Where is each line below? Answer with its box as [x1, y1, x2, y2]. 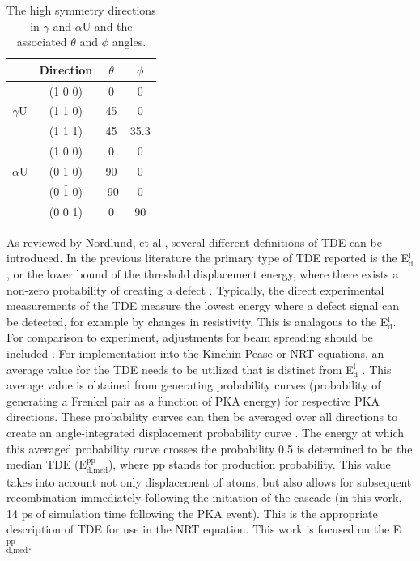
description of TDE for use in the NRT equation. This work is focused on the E [6, 521, 401, 538]
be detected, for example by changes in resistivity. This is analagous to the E [6, 312, 388, 329]
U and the [82, 17, 133, 34]
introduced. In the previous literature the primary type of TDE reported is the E [6, 249, 409, 266]
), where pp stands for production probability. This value [108, 456, 391, 473]
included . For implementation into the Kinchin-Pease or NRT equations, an [6, 344, 384, 361]
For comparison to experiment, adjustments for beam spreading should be [6, 329, 373, 346]
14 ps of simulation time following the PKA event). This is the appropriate [6, 504, 378, 521]
